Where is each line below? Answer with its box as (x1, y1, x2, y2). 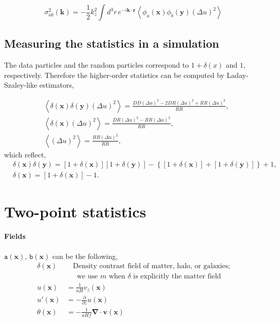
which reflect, (4, 149, 46, 159)
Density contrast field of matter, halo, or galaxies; (73, 263, 230, 270)
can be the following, (52, 250, 118, 261)
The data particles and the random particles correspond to (4, 59, 189, 70)
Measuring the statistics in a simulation (4, 35, 219, 51)
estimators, (39, 79, 74, 90)
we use (77, 273, 98, 280)
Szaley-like (4, 79, 38, 90)
